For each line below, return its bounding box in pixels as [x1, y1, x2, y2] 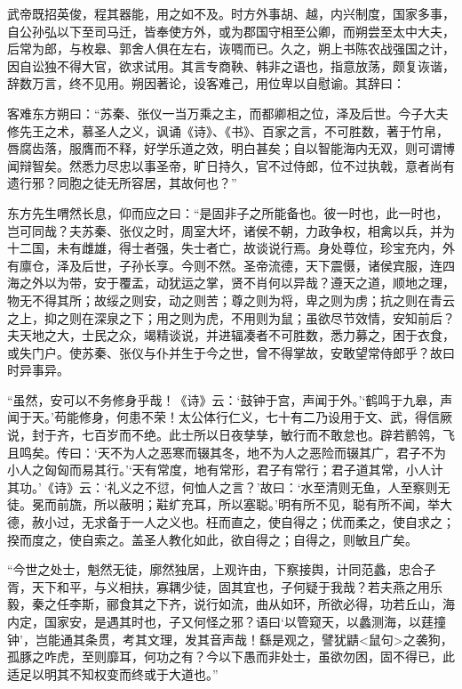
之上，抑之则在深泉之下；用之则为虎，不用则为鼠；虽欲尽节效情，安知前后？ [7, 308, 455, 327]
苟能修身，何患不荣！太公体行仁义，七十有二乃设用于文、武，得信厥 [53, 408, 452, 426]
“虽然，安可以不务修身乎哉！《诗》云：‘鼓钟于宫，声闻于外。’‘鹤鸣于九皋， [7, 390, 441, 409]
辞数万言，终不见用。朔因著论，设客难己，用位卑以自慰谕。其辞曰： [7, 74, 405, 93]
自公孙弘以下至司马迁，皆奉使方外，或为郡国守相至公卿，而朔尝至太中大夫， [7, 21, 455, 40]
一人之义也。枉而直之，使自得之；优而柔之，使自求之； [131, 513, 455, 531]
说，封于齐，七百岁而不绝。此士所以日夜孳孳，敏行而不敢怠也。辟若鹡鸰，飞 [7, 426, 455, 444]
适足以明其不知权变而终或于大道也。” [7, 664, 219, 683]
